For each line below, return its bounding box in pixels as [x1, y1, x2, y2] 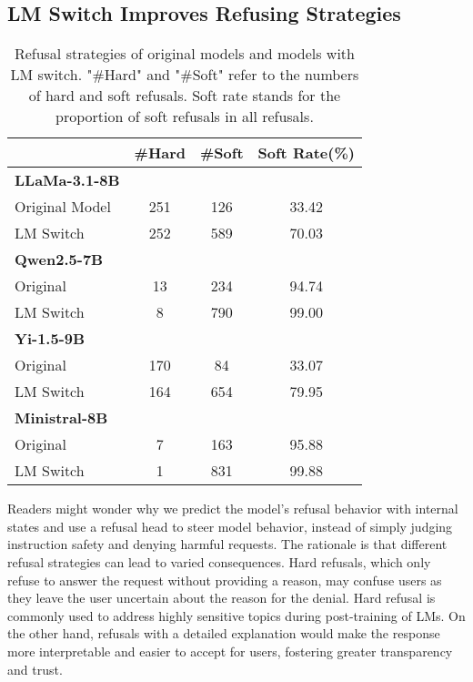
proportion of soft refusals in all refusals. [55, 106, 314, 127]
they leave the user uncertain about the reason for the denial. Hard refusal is [7, 588, 436, 607]
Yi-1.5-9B [15, 328, 86, 350]
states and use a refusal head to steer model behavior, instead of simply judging [7, 516, 453, 535]
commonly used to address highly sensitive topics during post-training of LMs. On [7, 606, 466, 625]
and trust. [7, 659, 63, 678]
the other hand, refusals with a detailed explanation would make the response [7, 624, 440, 643]
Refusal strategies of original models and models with [14, 43, 355, 65]
